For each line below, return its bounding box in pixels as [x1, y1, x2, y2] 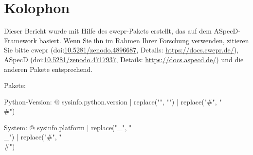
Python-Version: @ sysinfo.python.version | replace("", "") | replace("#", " [4, 96, 222, 106]
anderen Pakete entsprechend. [4, 64, 92, 74]
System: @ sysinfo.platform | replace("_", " [4, 122, 132, 132]
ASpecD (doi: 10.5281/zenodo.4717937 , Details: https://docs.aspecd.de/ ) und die [4, 54, 244, 64]
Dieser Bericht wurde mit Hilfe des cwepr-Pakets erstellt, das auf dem [4, 26, 212, 36]
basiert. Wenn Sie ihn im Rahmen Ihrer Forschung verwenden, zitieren [39, 35, 249, 45]
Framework [4, 35, 37, 45]
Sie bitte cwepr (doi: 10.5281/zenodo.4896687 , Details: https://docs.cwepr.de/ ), [4, 45, 239, 55]
